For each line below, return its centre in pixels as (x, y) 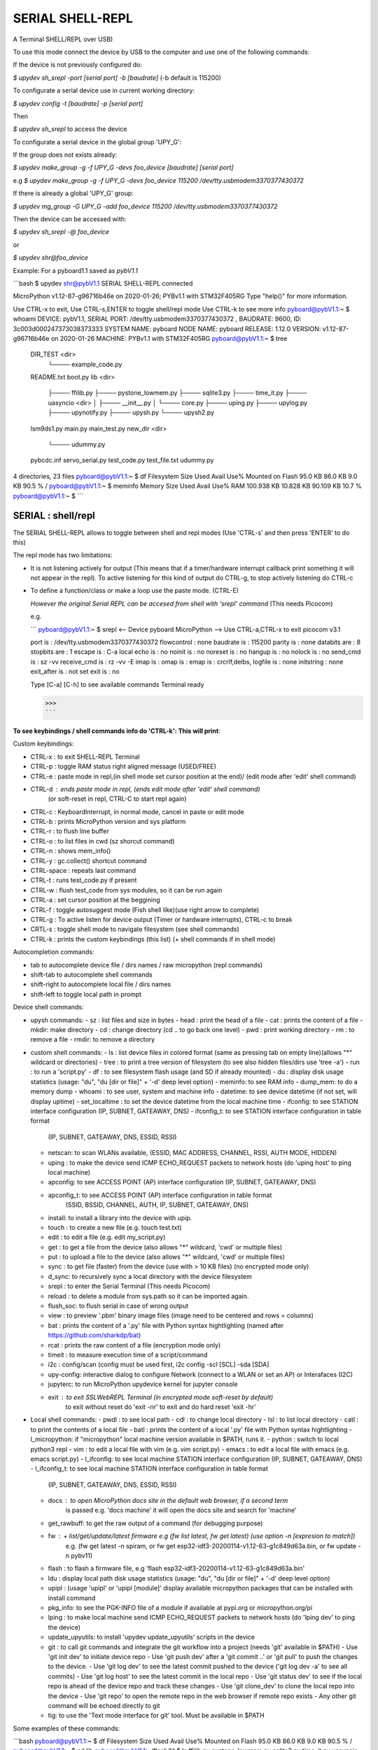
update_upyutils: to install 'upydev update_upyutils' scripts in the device (152, 1637)
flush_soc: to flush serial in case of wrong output (118, 1306)
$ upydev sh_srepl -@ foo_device (61, 232)
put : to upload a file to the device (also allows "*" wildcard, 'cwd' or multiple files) (166, 1257)
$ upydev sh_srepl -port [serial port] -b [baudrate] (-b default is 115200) (117, 78)
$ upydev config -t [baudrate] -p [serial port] (78, 103)
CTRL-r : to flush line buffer (70, 831)
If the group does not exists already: (65, 155)
